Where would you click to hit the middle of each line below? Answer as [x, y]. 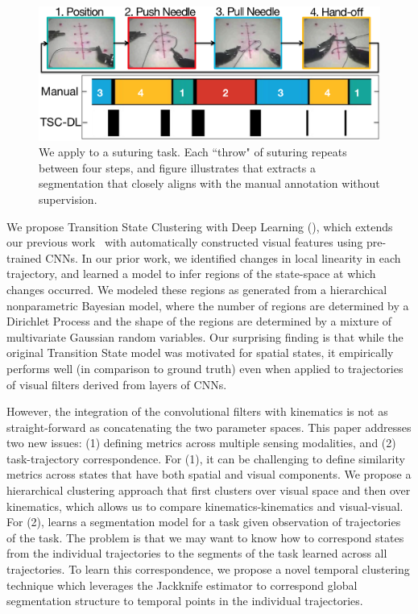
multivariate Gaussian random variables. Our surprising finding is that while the [205, 336]
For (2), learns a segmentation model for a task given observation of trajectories [204, 522]
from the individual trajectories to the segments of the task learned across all [197, 553]
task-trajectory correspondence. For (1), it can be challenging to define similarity [206, 458]
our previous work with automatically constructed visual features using [185, 242]
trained [24, 257]
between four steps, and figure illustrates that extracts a [177, 167]
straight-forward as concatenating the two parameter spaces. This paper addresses [209, 427]
